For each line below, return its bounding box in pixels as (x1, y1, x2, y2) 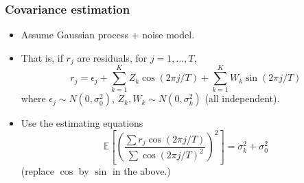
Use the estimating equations (21, 116, 143, 130)
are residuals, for (77, 50, 148, 64)
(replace (21, 163, 55, 178)
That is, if (21, 50, 63, 64)
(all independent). (204, 91, 280, 106)
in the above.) (112, 163, 171, 178)
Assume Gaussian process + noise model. (21, 27, 195, 42)
